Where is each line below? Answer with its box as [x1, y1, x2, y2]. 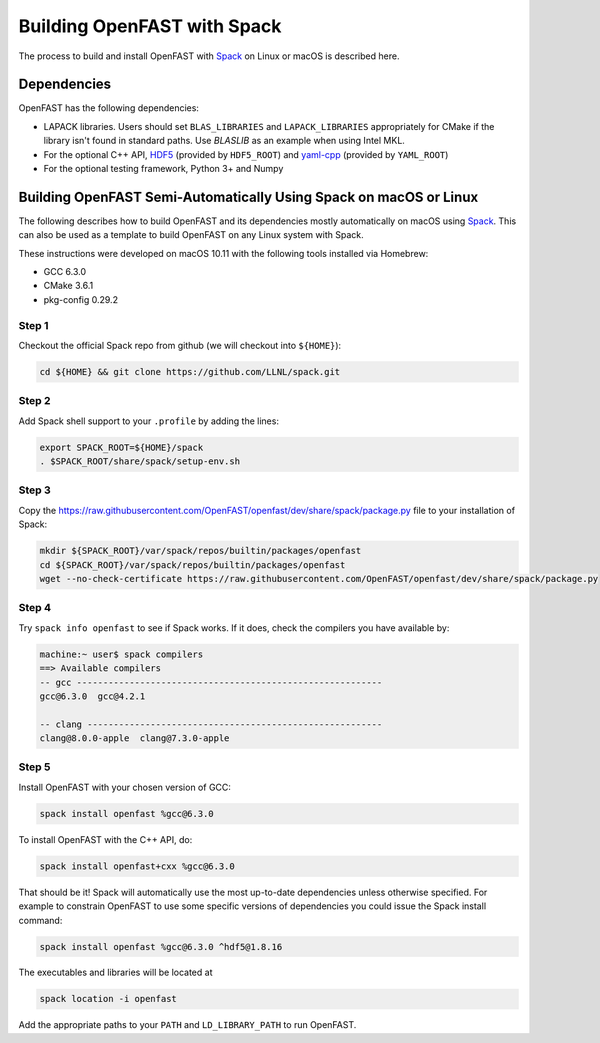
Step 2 [18, 394, 51, 408]
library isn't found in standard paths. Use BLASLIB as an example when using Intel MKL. [43, 135, 405, 147]
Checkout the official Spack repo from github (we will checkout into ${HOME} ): [18, 340, 342, 352]
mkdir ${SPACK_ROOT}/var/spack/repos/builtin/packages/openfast [39, 545, 362, 557]
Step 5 [18, 760, 51, 774]
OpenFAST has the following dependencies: [18, 102, 200, 114]
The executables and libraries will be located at [18, 966, 213, 979]
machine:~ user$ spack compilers [39, 648, 204, 660]
